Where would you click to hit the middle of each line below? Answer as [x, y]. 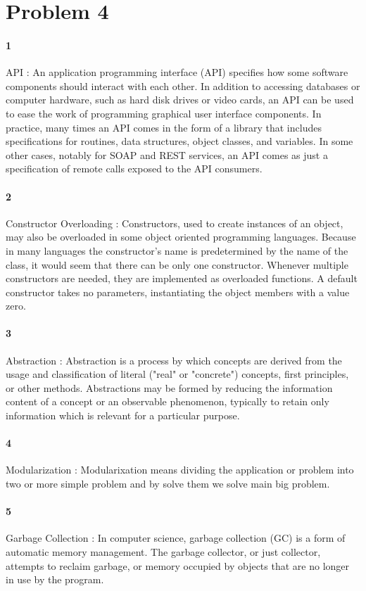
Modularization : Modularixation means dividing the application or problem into [180, 470]
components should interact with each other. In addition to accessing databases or [183, 85]
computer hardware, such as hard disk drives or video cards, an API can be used [180, 100]
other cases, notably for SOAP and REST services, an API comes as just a [167, 154]
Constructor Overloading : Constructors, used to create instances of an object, [175, 223]
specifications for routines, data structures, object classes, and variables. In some [179, 141]
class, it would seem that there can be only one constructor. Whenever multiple [177, 264]
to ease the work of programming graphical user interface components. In [164, 113]
